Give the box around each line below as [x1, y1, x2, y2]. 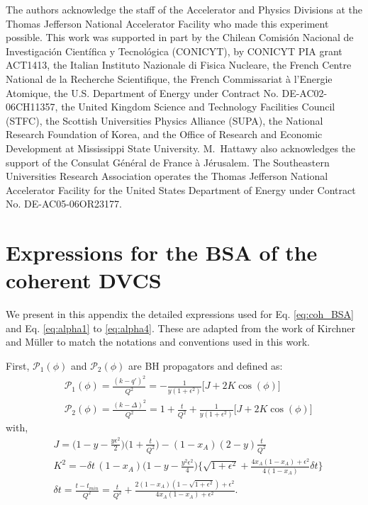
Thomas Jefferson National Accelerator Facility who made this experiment [6, 16, 329, 30]
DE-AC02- [281, 85, 328, 100]
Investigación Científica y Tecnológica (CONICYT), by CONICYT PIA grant [6, 43, 342, 58]
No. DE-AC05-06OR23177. [6, 196, 122, 211]
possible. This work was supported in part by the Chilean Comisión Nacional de [6, 30, 354, 45]
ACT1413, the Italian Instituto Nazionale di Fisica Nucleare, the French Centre [6, 57, 352, 72]
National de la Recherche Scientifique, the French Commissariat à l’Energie [6, 71, 333, 86]
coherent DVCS [6, 266, 162, 295]
